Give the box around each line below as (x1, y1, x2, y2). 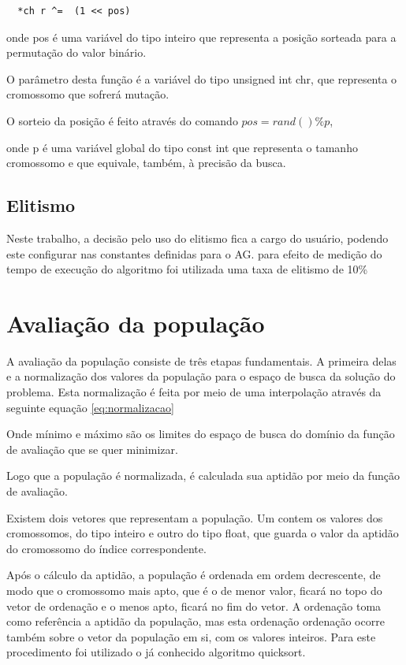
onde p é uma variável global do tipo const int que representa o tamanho (6, 139, 358, 155)
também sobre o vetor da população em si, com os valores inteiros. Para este (6, 628, 376, 645)
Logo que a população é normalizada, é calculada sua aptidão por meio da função (6, 467, 400, 484)
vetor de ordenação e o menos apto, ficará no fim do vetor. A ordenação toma (6, 597, 382, 614)
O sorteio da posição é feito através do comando (6, 112, 238, 128)
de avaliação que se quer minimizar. (6, 440, 178, 457)
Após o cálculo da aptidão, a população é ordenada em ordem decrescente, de (6, 567, 381, 583)
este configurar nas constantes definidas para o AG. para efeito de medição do (6, 245, 382, 262)
